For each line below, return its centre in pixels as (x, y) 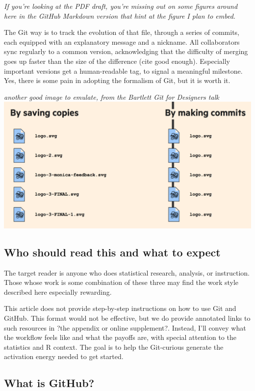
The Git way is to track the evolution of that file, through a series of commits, (122, 32)
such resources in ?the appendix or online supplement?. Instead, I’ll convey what (125, 327)
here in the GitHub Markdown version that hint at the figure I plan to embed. (120, 15)
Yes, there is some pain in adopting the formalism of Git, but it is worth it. (117, 80)
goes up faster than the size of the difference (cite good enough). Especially (117, 61)
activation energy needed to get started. (64, 356)
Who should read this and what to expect (112, 252)
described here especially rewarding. (58, 292)
